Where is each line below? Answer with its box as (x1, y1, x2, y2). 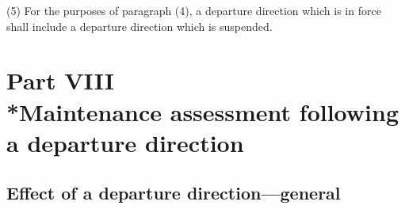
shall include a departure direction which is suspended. (6, 17, 273, 34)
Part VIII (6, 64, 115, 97)
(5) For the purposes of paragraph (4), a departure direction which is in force (6, 2, 381, 18)
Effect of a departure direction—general (6, 180, 341, 205)
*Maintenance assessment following (6, 95, 399, 127)
